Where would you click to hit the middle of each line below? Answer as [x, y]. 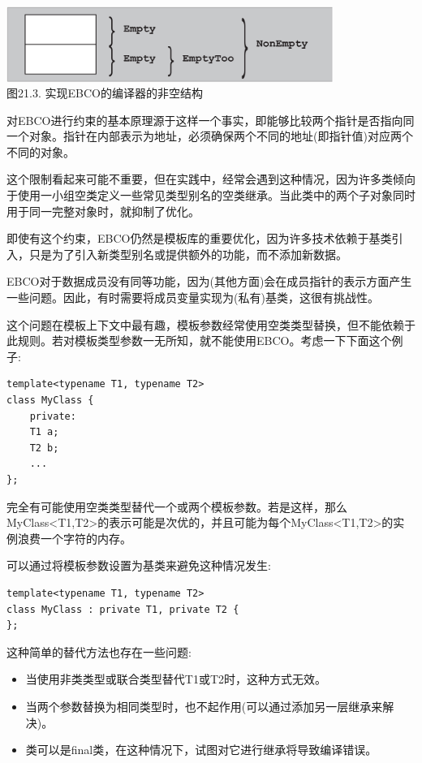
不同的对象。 [41, 151]
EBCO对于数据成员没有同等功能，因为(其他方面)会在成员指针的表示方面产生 [209, 281]
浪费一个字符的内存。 [74, 538]
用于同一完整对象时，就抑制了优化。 [103, 211]
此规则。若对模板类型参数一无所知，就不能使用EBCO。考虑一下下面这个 [199, 341]
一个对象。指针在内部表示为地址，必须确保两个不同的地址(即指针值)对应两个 [210, 136]
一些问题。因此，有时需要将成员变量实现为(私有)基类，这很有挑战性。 [193, 297]
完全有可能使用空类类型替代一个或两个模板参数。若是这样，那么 [177, 506]
